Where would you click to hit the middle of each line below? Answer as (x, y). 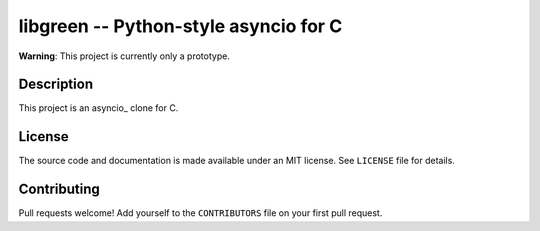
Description (56, 84)
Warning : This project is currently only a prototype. (124, 56)
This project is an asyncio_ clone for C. (98, 108)
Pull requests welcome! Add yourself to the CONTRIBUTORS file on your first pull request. (200, 213)
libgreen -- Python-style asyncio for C (180, 26)
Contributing (59, 189)
